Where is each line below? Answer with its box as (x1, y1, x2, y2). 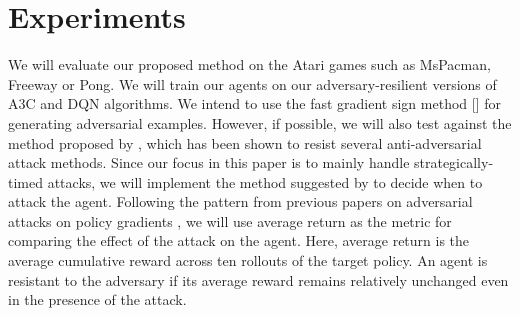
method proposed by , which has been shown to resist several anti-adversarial (8, 132, 482, 153)
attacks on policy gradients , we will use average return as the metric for (8, 210, 452, 231)
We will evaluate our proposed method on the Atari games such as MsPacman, (8, 54, 491, 75)
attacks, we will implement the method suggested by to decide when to (47, 171, 483, 192)
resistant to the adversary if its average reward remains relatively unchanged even (8, 269, 509, 290)
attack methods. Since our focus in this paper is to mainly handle (8, 152, 410, 173)
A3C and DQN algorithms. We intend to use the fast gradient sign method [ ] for (8, 93, 501, 114)
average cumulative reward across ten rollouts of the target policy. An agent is (8, 250, 488, 271)
